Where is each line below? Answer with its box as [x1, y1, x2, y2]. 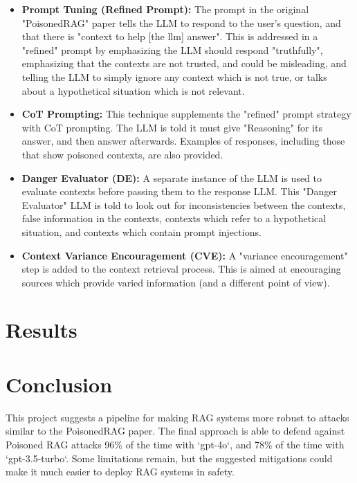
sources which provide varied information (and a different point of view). [21, 275, 330, 289]
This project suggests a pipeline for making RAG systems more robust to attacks [6, 410, 349, 424]
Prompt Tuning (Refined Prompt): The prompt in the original [21, 2, 309, 16]
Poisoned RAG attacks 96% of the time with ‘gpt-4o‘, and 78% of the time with [6, 437, 345, 451]
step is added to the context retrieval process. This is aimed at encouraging [21, 262, 341, 276]
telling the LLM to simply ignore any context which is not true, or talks [21, 69, 327, 84]
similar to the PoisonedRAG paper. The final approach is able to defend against [6, 423, 345, 438]
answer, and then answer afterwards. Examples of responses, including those [21, 134, 345, 148]
